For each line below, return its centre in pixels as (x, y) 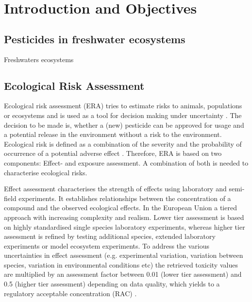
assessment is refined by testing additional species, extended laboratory (110, 236)
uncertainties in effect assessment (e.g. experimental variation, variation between (124, 255)
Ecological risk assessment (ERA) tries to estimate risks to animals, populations (123, 106)
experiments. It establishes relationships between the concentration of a (125, 198)
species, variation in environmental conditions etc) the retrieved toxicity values (121, 264)
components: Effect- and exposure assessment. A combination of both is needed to (126, 162)
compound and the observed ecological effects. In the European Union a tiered (120, 208)
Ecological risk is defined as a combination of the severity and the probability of (123, 143)
